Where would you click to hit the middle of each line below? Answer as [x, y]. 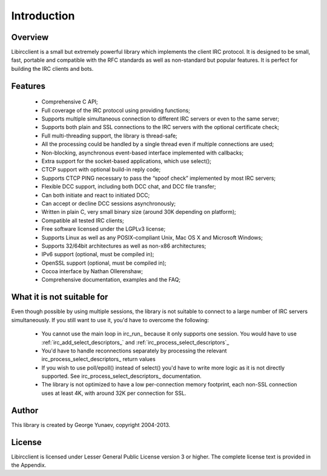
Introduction [43, 16]
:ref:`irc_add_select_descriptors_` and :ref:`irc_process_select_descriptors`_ [135, 342]
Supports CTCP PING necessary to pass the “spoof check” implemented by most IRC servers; [159, 178]
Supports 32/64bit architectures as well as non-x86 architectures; [124, 246]
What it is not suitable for [60, 297]
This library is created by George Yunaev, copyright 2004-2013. [91, 425]
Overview [30, 37]
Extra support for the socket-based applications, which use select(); [127, 161]
